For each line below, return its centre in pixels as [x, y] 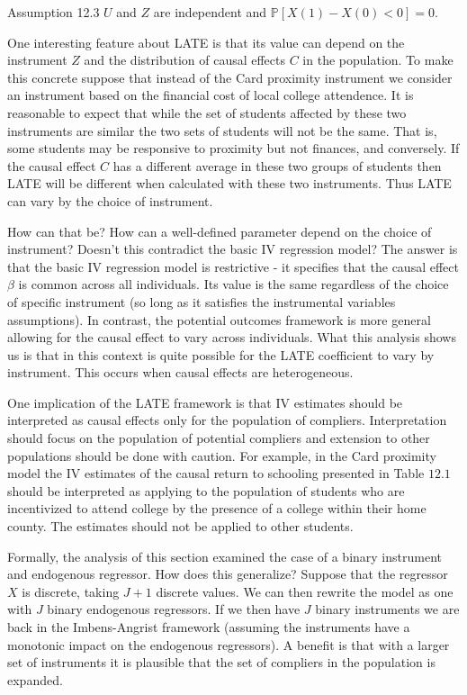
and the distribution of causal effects [185, 60]
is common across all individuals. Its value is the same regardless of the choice [233, 284]
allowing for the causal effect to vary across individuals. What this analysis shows [232, 337]
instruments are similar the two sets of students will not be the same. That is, [222, 130]
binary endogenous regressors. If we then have [174, 609]
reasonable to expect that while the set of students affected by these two [207, 112]
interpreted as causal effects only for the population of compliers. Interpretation [227, 420]
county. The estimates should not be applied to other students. [180, 526]
